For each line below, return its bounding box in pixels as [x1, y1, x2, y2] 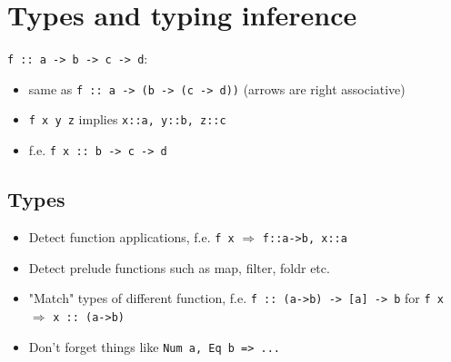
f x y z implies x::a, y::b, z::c [28, 110, 226, 129]
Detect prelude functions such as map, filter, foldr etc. [28, 258, 330, 277]
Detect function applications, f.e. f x [28, 227, 235, 246]
